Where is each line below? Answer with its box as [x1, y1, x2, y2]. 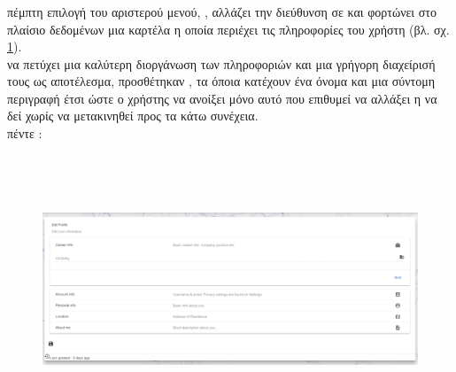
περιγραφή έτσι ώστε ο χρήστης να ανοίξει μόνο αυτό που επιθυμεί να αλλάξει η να [7, 89, 437, 107]
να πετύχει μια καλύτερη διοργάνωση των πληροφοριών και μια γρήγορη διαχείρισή [7, 54, 436, 73]
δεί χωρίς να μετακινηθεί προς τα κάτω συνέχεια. [7, 106, 259, 125]
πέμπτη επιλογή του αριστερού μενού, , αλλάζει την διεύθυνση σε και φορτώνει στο [7, 2, 437, 20]
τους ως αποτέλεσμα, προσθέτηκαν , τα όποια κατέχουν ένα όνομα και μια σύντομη [7, 72, 435, 90]
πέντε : [7, 124, 43, 143]
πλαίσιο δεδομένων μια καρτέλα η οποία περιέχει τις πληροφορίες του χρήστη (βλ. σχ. [7, 19, 450, 38]
